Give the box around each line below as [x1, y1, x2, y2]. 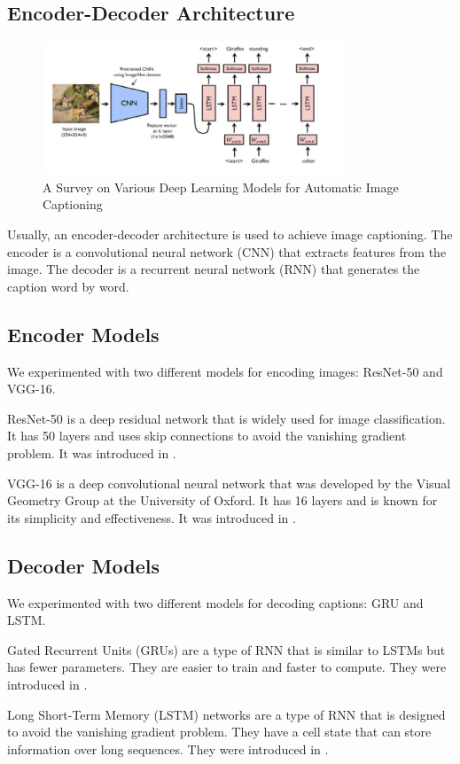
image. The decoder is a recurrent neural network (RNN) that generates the [7, 260, 420, 278]
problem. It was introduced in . [7, 443, 176, 462]
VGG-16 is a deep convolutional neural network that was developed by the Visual [7, 473, 451, 492]
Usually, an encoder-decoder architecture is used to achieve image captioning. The [7, 225, 453, 244]
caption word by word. [7, 277, 129, 295]
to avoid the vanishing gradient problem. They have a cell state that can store [7, 722, 432, 741]
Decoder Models [7, 551, 160, 579]
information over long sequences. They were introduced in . [7, 739, 329, 758]
